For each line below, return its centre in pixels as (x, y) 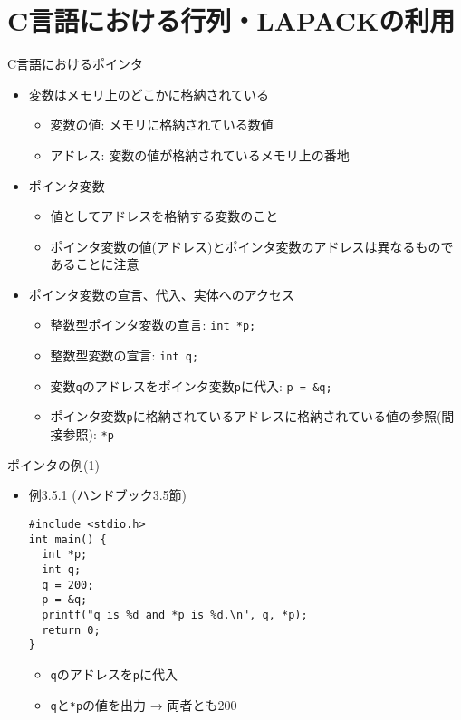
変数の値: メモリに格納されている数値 (162, 125)
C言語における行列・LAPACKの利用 (231, 20)
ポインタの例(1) (53, 464)
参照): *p (88, 434)
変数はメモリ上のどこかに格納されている (149, 94)
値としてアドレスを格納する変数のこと (164, 216)
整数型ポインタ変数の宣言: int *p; (153, 325)
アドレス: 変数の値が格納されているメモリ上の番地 (200, 154)
